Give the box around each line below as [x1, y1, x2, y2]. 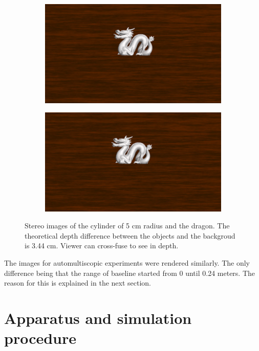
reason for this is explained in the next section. [4, 277, 151, 288]
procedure [4, 327, 77, 348]
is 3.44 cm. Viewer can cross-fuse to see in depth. [25, 240, 179, 251]
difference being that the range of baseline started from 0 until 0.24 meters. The [4, 267, 255, 278]
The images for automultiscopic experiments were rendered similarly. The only [4, 257, 250, 268]
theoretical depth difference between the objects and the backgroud [25, 230, 235, 241]
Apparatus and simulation [4, 307, 192, 328]
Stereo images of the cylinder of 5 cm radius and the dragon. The [25, 220, 230, 231]
